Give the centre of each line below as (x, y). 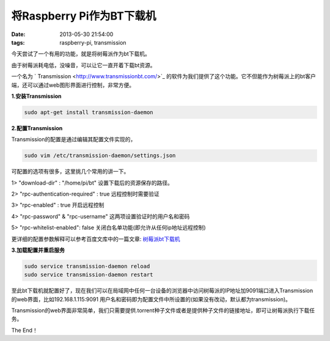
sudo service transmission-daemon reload (87, 266)
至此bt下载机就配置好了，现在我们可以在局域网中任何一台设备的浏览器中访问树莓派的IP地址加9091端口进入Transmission (162, 291)
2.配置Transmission (37, 128)
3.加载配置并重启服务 (38, 250)
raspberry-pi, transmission (93, 42)
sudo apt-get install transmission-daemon (89, 112)
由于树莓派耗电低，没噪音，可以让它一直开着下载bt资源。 (83, 65)
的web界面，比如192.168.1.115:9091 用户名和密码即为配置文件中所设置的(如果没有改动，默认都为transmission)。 (151, 299)
